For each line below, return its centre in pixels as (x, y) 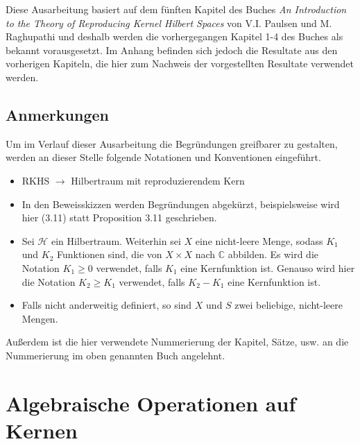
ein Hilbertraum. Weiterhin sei (116, 240)
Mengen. (40, 318)
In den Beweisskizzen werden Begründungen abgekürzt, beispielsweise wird (181, 204)
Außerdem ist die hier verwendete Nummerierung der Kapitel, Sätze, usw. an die (177, 342)
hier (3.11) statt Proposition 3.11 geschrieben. (119, 217)
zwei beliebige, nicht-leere (289, 305)
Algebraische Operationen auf (151, 403)
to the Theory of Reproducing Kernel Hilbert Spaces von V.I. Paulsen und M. (169, 23)
